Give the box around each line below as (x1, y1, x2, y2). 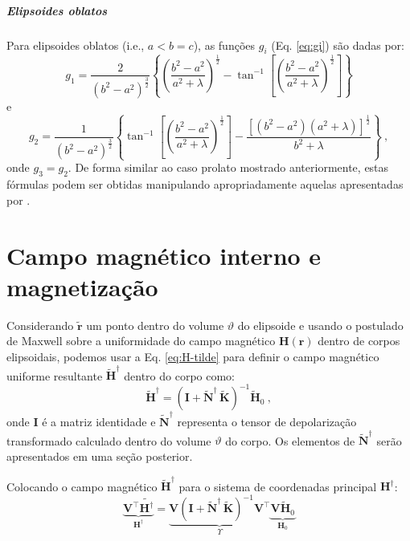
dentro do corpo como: (124, 367, 236, 384)
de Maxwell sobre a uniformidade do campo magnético (6, 332, 276, 349)
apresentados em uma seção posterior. (6, 447, 193, 464)
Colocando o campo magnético (6, 478, 158, 494)
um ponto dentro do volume (86, 316, 224, 333)
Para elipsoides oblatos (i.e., (6, 36, 145, 53)
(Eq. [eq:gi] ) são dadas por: (271, 36, 404, 53)
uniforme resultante (6, 367, 103, 384)
